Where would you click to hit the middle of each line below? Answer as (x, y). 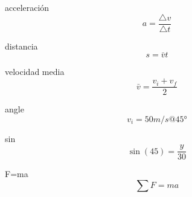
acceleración (27, 7)
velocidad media (35, 72)
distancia (21, 46)
